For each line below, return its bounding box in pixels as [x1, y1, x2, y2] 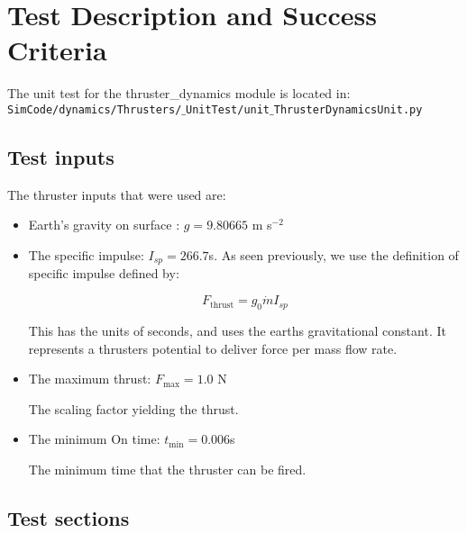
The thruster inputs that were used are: [7, 185, 226, 203]
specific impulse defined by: [28, 264, 179, 283]
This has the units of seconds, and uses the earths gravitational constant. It [28, 321, 446, 340]
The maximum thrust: [28, 369, 151, 388]
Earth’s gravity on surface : [28, 215, 180, 234]
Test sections [7, 503, 130, 531]
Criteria [7, 32, 107, 68]
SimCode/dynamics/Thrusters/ [7, 103, 182, 116]
